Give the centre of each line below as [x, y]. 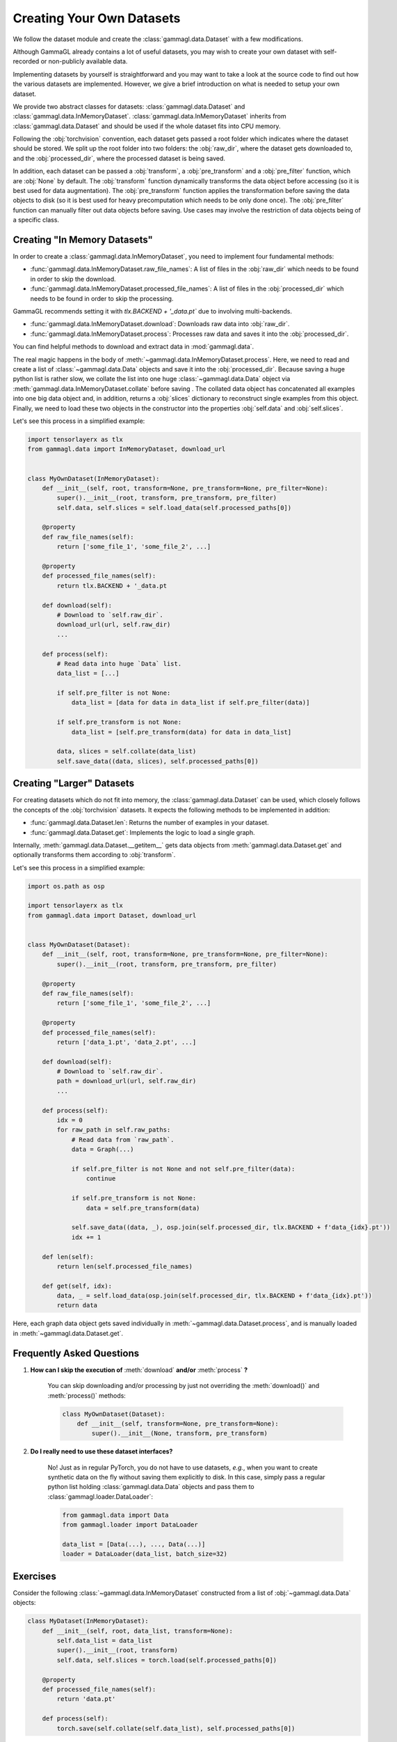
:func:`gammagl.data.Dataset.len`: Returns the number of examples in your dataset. [149, 823]
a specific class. [36, 220]
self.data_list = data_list [105, 1641]
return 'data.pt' [86, 1699]
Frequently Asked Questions [76, 1353]
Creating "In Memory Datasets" [83, 240]
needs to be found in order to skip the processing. [102, 298]
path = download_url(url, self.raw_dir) [127, 1081]
